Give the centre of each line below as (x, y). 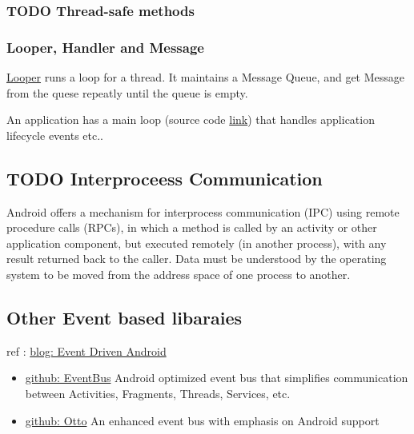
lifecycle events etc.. (55, 135)
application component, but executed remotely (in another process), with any (197, 243)
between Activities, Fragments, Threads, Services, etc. (158, 393)
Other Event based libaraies (124, 317)
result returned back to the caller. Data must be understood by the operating (197, 259)
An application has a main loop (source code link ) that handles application (191, 119)
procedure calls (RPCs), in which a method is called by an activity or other (192, 227)
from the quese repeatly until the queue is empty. (127, 92)
